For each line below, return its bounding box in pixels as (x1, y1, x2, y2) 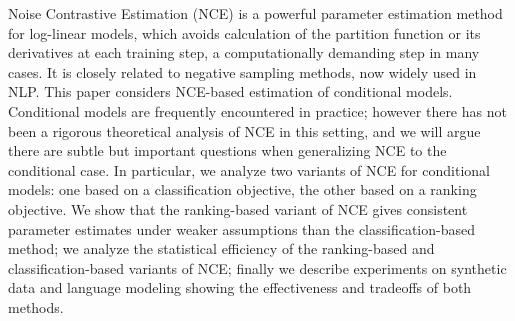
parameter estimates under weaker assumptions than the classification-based (8, 218, 476, 239)
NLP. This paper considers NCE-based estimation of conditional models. (8, 81, 453, 102)
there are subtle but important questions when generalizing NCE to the (8, 140, 447, 161)
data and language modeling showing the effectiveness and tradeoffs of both (8, 277, 472, 298)
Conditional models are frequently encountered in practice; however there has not (8, 100, 507, 121)
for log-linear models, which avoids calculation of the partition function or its (8, 22, 481, 43)
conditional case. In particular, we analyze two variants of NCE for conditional (8, 159, 490, 180)
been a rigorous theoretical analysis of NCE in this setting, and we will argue (8, 120, 481, 141)
